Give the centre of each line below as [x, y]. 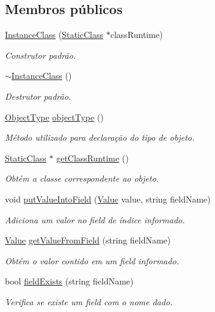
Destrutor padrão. [38, 96]
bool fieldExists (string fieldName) [69, 281]
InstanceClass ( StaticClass [54, 35]
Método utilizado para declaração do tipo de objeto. [100, 137]
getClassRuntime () [93, 158]
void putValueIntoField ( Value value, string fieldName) [108, 199]
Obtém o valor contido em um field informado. [92, 260]
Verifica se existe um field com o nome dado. [89, 301]
